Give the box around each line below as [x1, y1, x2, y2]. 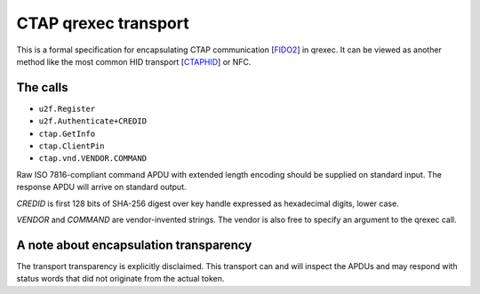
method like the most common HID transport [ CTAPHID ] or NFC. [16, 56, 252, 67]
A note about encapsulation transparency [16, 237, 252, 252]
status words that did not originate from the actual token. [16, 274, 225, 284]
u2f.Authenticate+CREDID [38, 116, 147, 126]
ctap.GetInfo [38, 129, 96, 139]
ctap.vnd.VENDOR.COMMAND [38, 154, 147, 163]
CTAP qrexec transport [16, 13, 190, 33]
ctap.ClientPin [38, 141, 106, 151]
